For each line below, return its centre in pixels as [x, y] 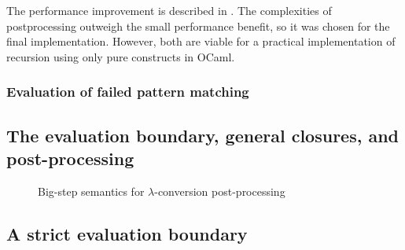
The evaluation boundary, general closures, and [202, 135]
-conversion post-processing [220, 191]
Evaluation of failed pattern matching [128, 92]
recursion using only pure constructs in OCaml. [121, 56]
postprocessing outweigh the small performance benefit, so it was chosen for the [198, 26]
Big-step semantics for [91, 191]
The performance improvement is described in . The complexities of [169, 10]
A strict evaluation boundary [127, 233]
